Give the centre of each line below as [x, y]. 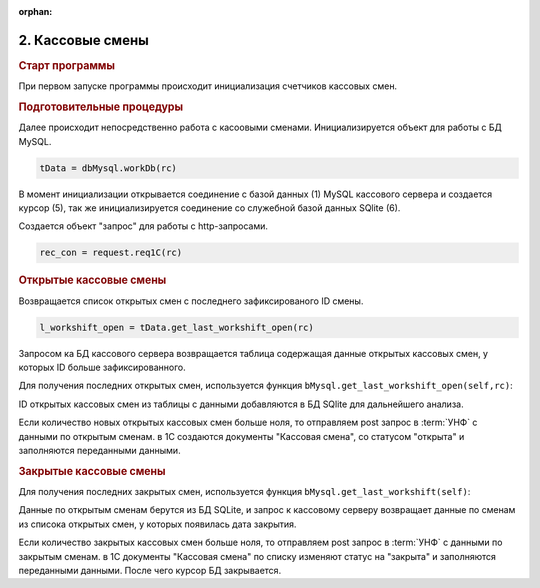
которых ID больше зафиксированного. [102, 367]
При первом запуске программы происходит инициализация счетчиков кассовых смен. [208, 86]
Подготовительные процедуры [101, 107]
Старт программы [66, 65]
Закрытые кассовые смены [92, 471]
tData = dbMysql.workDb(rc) [108, 168]
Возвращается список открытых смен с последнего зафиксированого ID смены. [191, 301]
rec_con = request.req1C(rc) [111, 253]
